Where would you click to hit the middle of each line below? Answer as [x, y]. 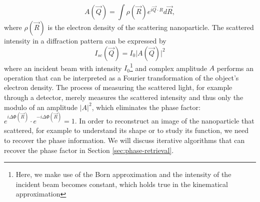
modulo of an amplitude [41, 107]
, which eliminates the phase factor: [146, 107]
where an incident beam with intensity [63, 68]
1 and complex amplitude [168, 67]
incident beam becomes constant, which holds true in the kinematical [122, 184]
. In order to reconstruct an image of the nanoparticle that [164, 120]
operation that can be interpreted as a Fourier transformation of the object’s [121, 77]
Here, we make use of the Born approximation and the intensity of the [123, 174]
